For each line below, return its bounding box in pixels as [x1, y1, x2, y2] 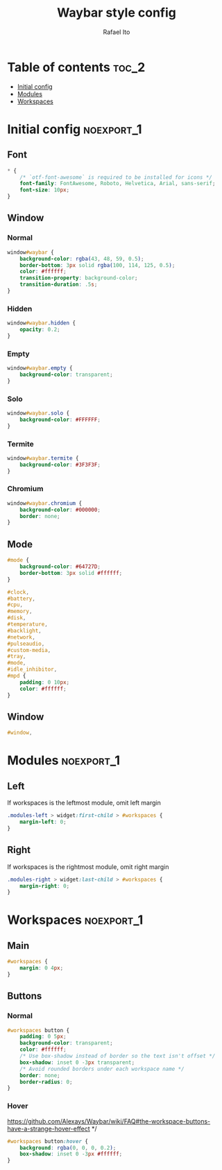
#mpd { [7, 673, 26, 680]
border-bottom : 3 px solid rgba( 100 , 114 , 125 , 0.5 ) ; [19, 261, 176, 268]
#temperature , [7, 621, 49, 628]
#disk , [7, 614, 26, 621]
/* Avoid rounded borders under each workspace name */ [19, 1065, 185, 1072]
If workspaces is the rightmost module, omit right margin [7, 862, 169, 871]
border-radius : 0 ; [19, 1078, 73, 1085]
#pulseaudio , [7, 640, 45, 647]
